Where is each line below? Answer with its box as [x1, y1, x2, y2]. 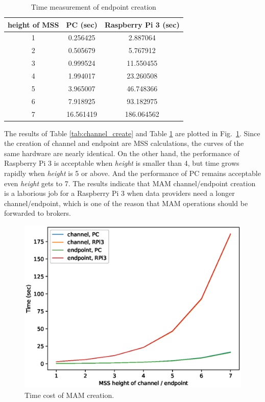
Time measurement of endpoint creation [31, 2, 156, 12]
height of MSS [8, 19, 59, 30]
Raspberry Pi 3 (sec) [104, 19, 180, 30]
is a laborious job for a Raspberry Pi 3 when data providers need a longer [4, 188, 235, 198]
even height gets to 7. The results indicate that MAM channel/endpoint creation [4, 178, 256, 188]
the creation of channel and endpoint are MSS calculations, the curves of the [4, 138, 244, 148]
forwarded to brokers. [4, 208, 71, 218]
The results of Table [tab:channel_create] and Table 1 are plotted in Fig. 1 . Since [4, 128, 260, 138]
